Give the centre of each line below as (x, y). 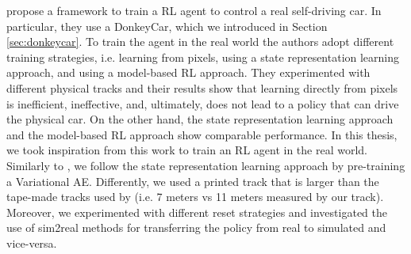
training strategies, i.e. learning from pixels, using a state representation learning (203, 57)
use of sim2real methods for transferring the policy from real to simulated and (196, 227)
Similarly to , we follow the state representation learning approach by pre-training (206, 165)
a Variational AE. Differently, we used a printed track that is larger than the (193, 181)
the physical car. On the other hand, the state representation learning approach (200, 119)
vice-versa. (32, 243)
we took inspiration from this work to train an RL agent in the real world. (187, 150)
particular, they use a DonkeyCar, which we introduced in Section (167, 26)
